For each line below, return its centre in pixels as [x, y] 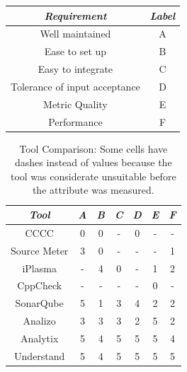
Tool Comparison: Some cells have [93, 148]
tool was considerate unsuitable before [93, 176]
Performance [75, 121]
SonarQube [39, 303]
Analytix [40, 338]
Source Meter [40, 250]
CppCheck [40, 285]
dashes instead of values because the [93, 162]
